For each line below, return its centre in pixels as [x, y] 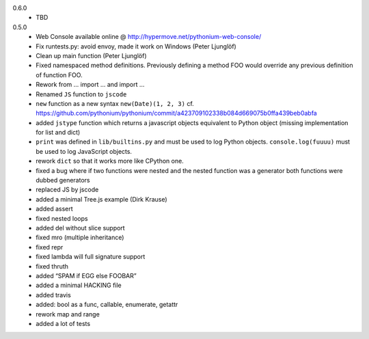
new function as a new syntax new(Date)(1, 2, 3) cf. [115, 103]
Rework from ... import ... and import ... [90, 85]
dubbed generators [63, 180]
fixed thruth [52, 266]
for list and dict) [58, 133]
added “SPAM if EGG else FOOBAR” [86, 275]
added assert [54, 209]
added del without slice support [81, 228]
